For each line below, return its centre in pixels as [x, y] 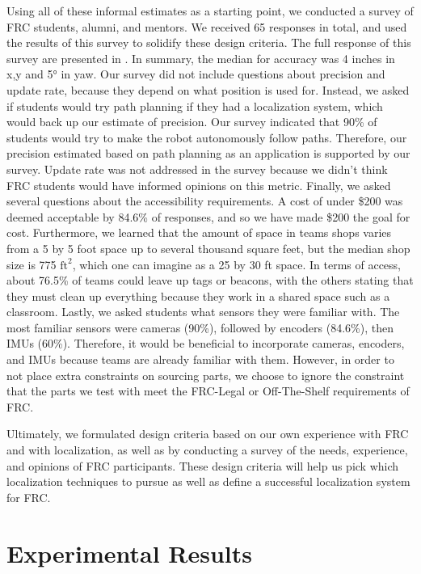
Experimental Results [129, 553]
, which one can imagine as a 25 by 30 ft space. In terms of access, [236, 264]
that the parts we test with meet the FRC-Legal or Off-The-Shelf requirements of [208, 391]
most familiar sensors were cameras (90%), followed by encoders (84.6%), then [200, 327]
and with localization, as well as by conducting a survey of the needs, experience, [207, 450]
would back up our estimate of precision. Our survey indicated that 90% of [192, 122]
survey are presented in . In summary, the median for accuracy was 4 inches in [201, 58]
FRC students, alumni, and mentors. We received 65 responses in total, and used [207, 26]
